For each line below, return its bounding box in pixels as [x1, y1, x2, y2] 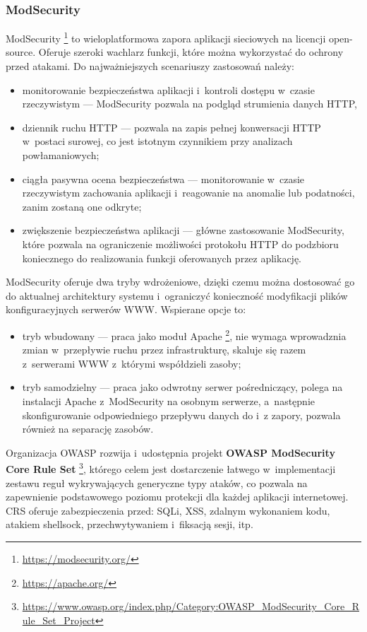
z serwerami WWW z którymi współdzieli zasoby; [22, 356, 241, 370]
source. [6, 45, 36, 59]
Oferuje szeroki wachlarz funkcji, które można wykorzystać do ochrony [38, 45, 344, 59]
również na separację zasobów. [22, 421, 154, 436]
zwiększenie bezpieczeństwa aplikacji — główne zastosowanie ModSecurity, [22, 223, 344, 238]
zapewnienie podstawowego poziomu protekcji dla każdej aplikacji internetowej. [6, 489, 349, 504]
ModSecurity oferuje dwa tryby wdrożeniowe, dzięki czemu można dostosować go [6, 274, 355, 289]
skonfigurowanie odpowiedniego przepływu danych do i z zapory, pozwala [22, 407, 341, 422]
